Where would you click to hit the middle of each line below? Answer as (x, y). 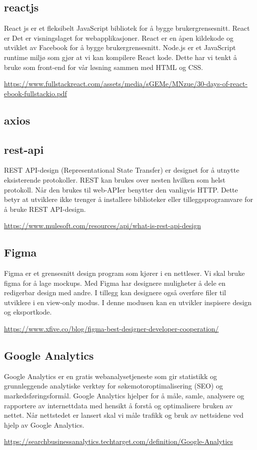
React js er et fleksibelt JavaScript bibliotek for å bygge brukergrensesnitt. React (127, 28)
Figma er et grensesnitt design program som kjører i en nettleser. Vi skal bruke (125, 273)
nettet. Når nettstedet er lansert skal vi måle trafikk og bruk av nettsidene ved (124, 415)
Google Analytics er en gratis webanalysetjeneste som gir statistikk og (111, 376)
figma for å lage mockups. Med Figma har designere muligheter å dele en (115, 283)
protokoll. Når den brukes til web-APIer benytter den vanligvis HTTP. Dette (121, 189)
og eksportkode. (28, 312)
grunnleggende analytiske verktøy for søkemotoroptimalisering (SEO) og (114, 386)
